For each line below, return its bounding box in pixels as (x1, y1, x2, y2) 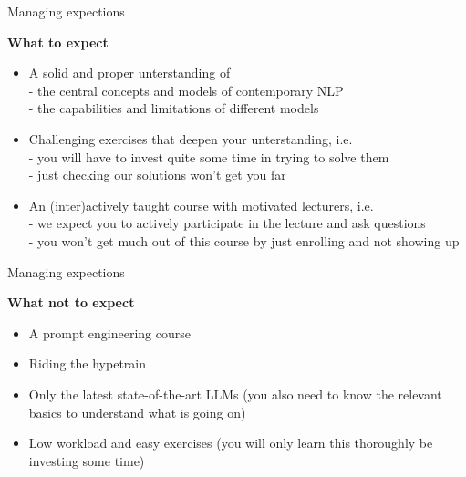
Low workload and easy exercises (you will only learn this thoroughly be (28, 433, 433, 452)
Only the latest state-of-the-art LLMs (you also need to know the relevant (28, 384, 442, 403)
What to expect (7, 32, 109, 51)
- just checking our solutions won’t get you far (28, 165, 286, 184)
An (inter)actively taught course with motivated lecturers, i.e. (28, 195, 374, 214)
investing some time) (28, 451, 145, 470)
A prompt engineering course (28, 323, 191, 342)
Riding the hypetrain (28, 354, 147, 373)
